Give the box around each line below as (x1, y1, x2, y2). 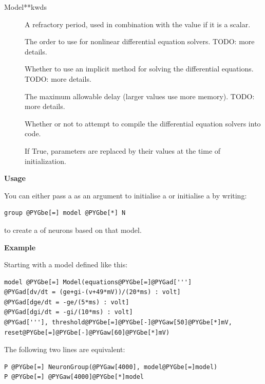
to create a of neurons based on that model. (4, 224, 142, 235)
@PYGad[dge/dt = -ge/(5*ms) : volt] (4, 298, 129, 306)
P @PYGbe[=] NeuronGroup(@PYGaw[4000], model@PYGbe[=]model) (4, 363, 218, 371)
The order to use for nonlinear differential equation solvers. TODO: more (25, 36, 255, 47)
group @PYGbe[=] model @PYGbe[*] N (4, 209, 126, 217)
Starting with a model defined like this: (4, 259, 128, 270)
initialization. (25, 155, 66, 166)
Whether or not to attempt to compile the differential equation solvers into (25, 118, 261, 129)
